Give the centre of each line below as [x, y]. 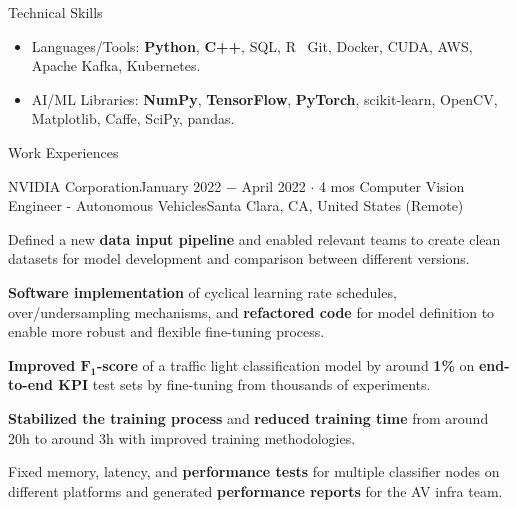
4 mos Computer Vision [391, 185]
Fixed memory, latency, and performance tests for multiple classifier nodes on [254, 471]
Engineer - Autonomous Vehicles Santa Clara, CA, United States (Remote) [236, 205]
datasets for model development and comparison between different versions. [239, 258]
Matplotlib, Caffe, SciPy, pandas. [133, 118]
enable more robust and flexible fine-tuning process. [166, 331]
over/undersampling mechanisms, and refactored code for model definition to [251, 311]
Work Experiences [63, 151]
